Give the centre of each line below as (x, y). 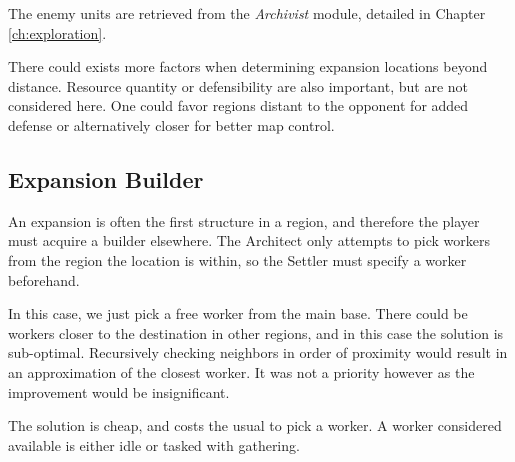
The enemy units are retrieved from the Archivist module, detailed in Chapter (247, 13)
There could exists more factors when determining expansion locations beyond (248, 66)
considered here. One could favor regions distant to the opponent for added (238, 105)
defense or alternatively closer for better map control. (171, 124)
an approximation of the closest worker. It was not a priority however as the (241, 371)
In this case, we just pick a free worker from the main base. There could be (238, 313)
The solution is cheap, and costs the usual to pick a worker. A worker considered (255, 425)
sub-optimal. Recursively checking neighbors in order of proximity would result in (258, 352)
